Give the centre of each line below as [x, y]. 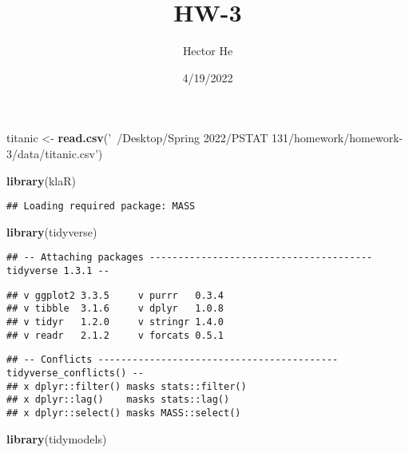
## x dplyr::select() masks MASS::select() [124, 413]
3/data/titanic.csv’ [52, 153]
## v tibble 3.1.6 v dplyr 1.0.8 [115, 309]
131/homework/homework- [338, 138]
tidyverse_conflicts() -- [75, 373]
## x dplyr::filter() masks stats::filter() [127, 386]
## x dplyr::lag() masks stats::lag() [118, 400]
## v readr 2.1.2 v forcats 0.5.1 [115, 335]
